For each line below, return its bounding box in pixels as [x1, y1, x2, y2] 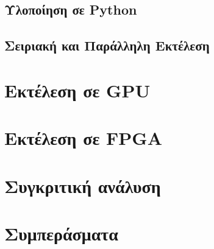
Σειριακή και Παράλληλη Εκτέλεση [4, 36, 210, 55]
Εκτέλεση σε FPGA [4, 125, 162, 150]
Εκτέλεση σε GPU [4, 77, 151, 102]
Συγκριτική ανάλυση [4, 173, 161, 198]
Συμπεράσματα [4, 220, 118, 245]
